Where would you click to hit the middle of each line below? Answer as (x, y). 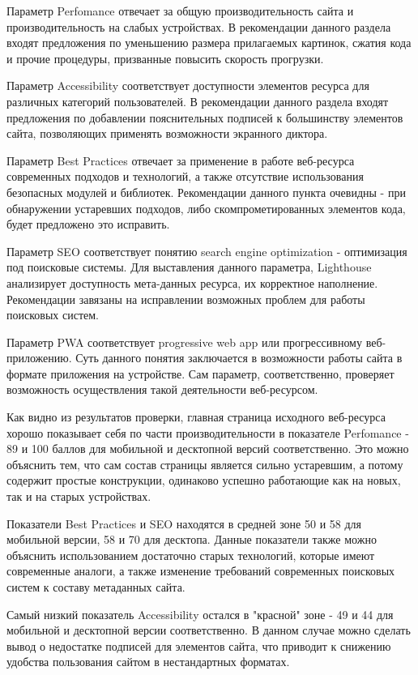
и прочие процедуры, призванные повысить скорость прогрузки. (165, 58)
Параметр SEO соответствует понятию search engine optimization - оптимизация (207, 251)
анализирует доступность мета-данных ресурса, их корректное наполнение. (192, 282)
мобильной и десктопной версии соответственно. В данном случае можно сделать (209, 630)
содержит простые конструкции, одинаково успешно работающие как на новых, (204, 480)
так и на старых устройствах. (79, 496)
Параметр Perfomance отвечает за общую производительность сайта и (180, 11)
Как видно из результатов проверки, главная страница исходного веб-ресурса (196, 417)
